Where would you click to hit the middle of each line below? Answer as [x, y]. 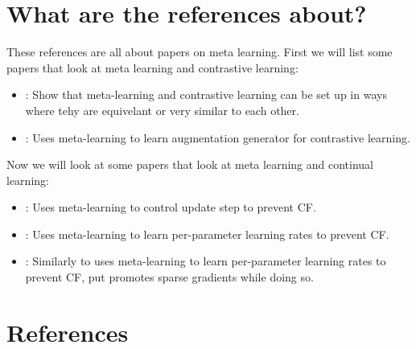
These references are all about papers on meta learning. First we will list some [200, 52]
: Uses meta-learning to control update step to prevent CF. [171, 207]
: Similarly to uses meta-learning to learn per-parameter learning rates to [206, 261]
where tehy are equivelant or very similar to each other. [162, 110]
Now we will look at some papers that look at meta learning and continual [190, 164]
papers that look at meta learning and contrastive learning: [152, 67]
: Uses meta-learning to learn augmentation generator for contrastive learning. [218, 137]
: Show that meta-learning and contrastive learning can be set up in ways [206, 94]
